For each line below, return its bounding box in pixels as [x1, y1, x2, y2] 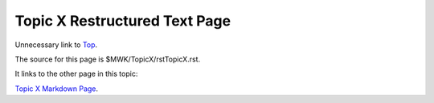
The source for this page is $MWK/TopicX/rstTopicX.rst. [14, 54, 201, 64]
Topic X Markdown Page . [14, 84, 99, 93]
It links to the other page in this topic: [14, 69, 138, 79]
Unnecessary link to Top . [14, 40, 98, 50]
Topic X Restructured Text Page [14, 12, 231, 30]
